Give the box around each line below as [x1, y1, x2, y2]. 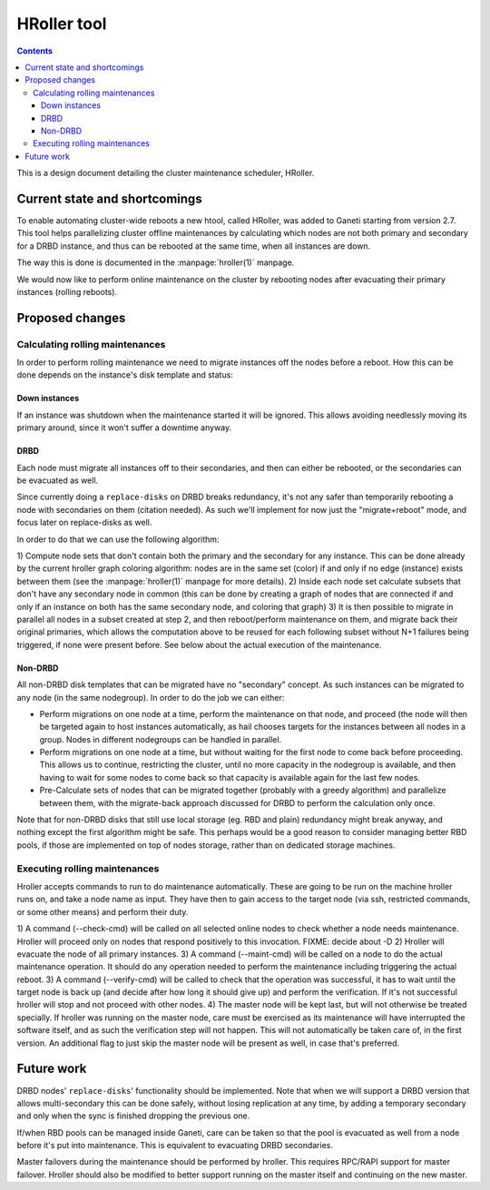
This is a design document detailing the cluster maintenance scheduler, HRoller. [16, 168, 315, 179]
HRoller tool [16, 14, 107, 34]
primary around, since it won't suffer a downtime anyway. [16, 422, 232, 433]
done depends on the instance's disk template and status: [16, 369, 233, 380]
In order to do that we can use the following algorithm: [16, 534, 220, 545]
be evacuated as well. [16, 475, 99, 486]
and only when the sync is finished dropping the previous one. [16, 1110, 250, 1121]
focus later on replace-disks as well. [16, 517, 152, 528]
